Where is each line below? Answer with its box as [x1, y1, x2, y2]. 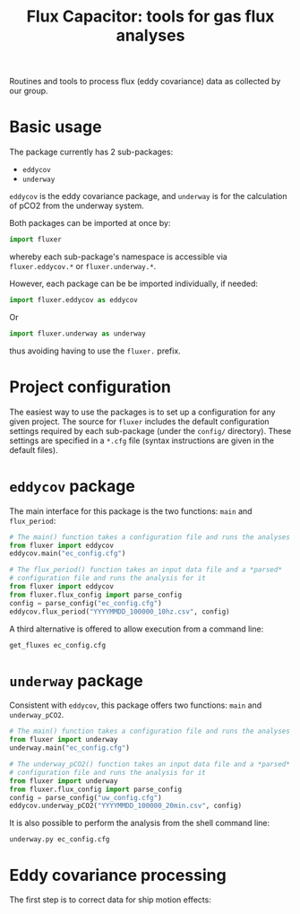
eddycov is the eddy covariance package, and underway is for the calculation [9, 191, 288, 202]
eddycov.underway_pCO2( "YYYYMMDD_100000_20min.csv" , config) [9, 801, 243, 811]
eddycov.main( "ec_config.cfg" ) [9, 549, 126, 558]
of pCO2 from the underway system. [9, 200, 145, 212]
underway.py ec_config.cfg [9, 835, 110, 844]
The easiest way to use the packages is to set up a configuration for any [9, 406, 276, 417]
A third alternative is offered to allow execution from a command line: [9, 623, 264, 634]
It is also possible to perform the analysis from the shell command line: [9, 818, 270, 829]
